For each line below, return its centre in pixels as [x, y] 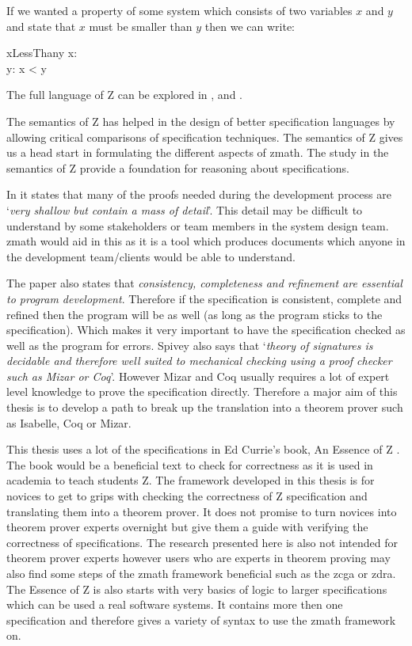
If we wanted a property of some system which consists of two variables [179, 10]
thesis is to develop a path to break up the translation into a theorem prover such [205, 407]
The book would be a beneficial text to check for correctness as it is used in [190, 464]
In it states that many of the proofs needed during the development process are [199, 194]
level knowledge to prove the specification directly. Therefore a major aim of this [202, 391]
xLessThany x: [42, 53]
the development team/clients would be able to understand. [151, 256]
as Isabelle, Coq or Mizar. [69, 422]
